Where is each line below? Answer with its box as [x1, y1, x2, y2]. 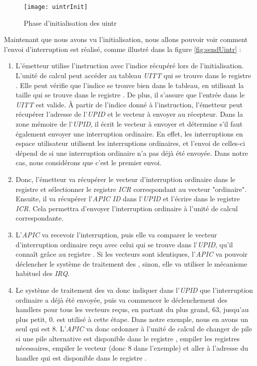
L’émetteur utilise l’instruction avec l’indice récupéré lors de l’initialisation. [15, 60, 244, 71]
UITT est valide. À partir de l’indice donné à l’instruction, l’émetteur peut [15, 99, 243, 109]
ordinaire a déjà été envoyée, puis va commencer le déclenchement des [15, 294, 227, 305]
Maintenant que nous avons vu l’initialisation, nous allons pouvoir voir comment [4, 34, 248, 45]
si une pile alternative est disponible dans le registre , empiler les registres [15, 333, 240, 343]
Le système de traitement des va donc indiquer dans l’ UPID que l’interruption [15, 284, 253, 295]
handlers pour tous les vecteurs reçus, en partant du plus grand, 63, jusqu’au [15, 304, 249, 315]
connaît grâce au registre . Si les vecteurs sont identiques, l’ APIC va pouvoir [15, 249, 248, 259]
